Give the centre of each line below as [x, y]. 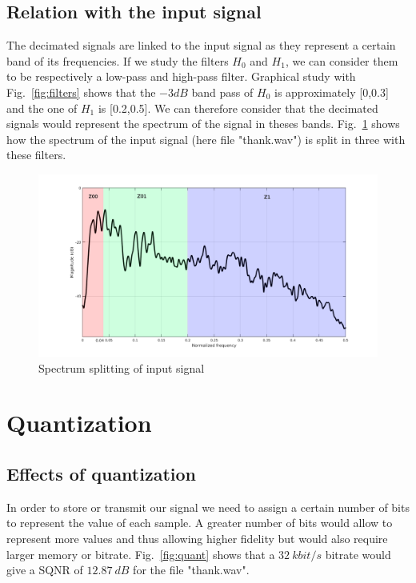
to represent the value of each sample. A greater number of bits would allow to [200, 523]
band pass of [222, 92]
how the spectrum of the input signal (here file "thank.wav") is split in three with [206, 139]
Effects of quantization [102, 474]
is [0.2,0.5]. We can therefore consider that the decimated [238, 108]
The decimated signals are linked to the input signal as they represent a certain [201, 45]
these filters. [36, 155]
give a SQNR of [45, 570]
